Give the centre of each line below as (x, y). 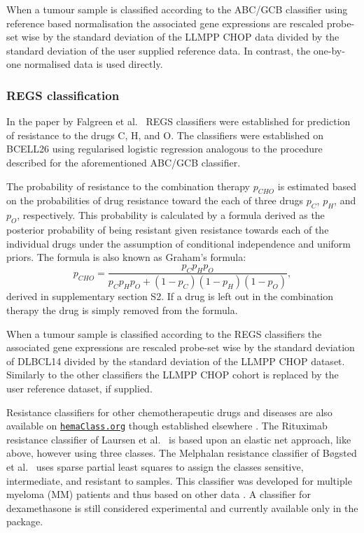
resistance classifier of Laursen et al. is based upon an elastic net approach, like (179, 439)
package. (25, 521)
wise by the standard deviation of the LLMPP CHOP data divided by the (180, 37)
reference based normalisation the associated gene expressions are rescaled (165, 23)
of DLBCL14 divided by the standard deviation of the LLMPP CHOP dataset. (176, 361)
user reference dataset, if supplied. (79, 388)
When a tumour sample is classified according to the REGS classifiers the (164, 333)
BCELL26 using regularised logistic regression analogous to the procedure (164, 149)
